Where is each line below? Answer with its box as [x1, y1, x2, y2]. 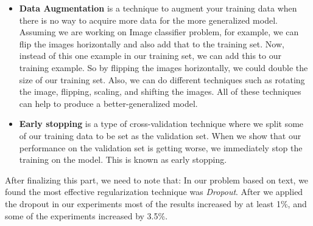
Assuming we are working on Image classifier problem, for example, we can [19, 26, 299, 38]
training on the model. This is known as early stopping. [19, 153, 227, 166]
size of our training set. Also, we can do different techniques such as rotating [19, 73, 305, 86]
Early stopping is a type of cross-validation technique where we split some [19, 117, 304, 130]
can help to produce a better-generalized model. [19, 97, 198, 109]
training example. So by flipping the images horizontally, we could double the [19, 61, 308, 74]
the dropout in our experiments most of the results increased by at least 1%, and [5, 197, 307, 210]
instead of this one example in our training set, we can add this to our [19, 49, 281, 62]
